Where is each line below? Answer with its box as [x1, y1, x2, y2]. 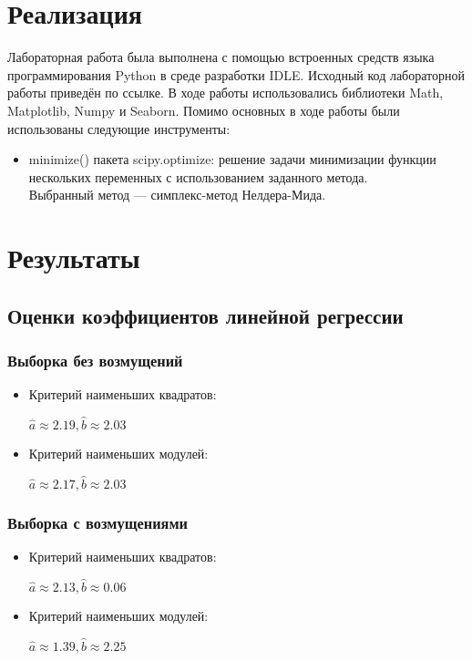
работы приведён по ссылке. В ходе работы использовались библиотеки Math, [7, 83, 444, 102]
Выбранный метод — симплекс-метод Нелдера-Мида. [28, 185, 326, 204]
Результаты [7, 239, 140, 276]
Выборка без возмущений [7, 348, 183, 371]
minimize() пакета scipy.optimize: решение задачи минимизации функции [28, 150, 436, 169]
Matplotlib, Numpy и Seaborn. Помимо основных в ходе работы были [7, 100, 400, 119]
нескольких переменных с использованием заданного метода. [28, 167, 368, 186]
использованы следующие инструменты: [7, 119, 231, 138]
